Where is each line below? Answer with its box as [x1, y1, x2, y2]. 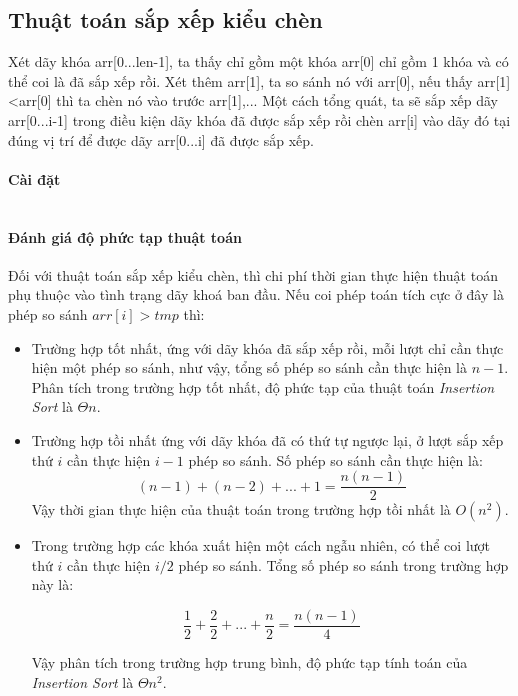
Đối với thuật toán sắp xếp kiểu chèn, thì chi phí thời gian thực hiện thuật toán [8, 264, 498, 285]
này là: [31, 574, 74, 595]
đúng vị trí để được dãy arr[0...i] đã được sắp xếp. [8, 129, 314, 150]
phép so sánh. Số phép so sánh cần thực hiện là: [188, 449, 483, 470]
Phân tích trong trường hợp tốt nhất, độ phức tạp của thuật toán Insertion [31, 376, 495, 397]
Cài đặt [8, 168, 61, 189]
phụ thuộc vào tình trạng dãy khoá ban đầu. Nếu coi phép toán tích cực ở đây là [8, 284, 504, 305]
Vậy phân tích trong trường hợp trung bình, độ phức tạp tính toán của [31, 652, 468, 673]
